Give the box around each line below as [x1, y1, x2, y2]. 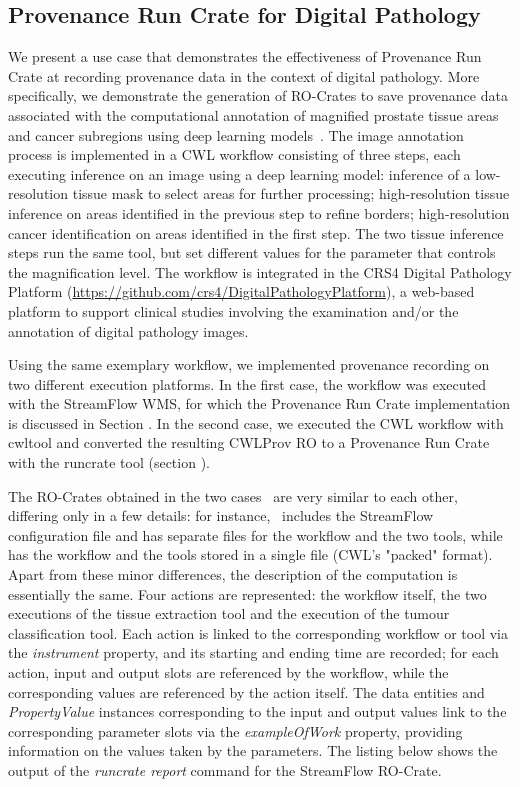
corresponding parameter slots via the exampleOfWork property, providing [8, 720, 463, 741]
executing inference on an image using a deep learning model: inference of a [8, 163, 471, 184]
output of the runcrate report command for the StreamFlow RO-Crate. [8, 759, 442, 780]
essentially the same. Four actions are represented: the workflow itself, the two [8, 583, 487, 604]
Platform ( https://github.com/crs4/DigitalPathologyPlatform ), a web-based [8, 281, 475, 302]
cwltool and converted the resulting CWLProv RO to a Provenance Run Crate [8, 432, 490, 453]
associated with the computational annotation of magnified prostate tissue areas [8, 104, 499, 125]
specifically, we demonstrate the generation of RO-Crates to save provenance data [8, 85, 508, 106]
